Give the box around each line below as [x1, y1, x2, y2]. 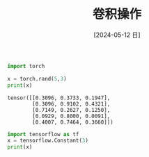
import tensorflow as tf [7, 131, 79, 138]
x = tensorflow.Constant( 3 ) [7, 137, 89, 144]
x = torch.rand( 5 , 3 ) [7, 75, 68, 82]
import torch [7, 63, 45, 69]
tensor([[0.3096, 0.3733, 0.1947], [7, 94, 111, 101]
